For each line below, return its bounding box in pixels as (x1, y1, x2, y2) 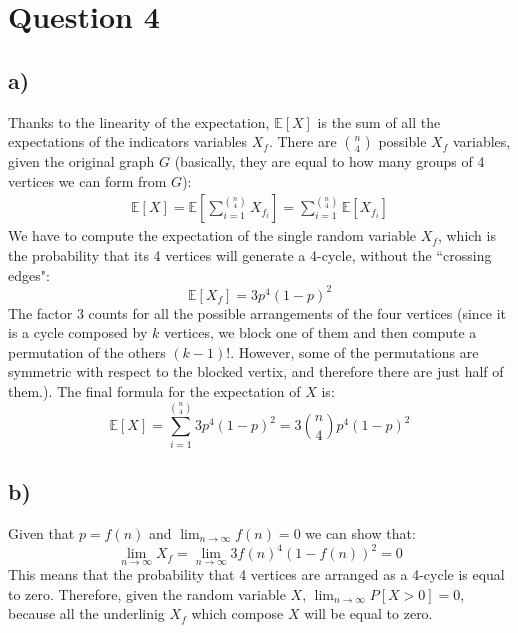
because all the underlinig (8, 603, 165, 624)
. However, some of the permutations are (230, 341, 479, 362)
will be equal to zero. (304, 603, 433, 624)
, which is (437, 225, 496, 246)
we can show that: (305, 522, 416, 543)
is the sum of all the (317, 111, 441, 132)
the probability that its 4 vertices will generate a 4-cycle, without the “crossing (8, 244, 492, 265)
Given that (8, 522, 75, 543)
